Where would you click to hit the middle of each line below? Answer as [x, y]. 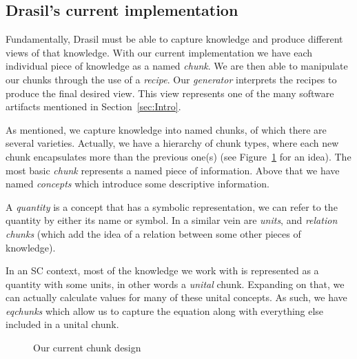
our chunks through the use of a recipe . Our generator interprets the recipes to [171, 79]
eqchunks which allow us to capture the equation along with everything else [165, 310]
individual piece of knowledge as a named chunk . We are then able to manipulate [177, 66]
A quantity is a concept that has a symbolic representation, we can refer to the [172, 206]
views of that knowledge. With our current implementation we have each [159, 52]
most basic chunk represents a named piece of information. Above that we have [173, 170]
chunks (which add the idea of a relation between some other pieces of [153, 233]
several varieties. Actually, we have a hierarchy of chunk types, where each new [172, 143]
